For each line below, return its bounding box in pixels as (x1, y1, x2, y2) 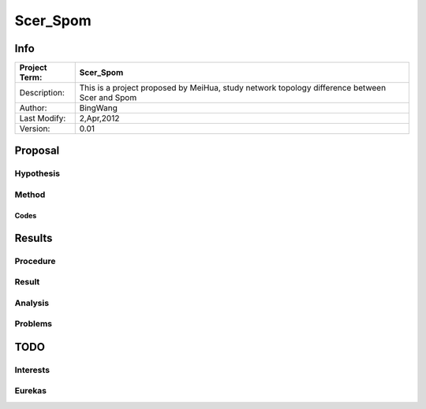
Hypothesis (14, 168, 61, 179)
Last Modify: (19, 113, 66, 124)
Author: (19, 102, 47, 113)
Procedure (14, 255, 56, 266)
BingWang (79, 102, 118, 113)
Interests (14, 364, 50, 375)
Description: (19, 87, 65, 99)
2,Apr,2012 (79, 113, 120, 124)
